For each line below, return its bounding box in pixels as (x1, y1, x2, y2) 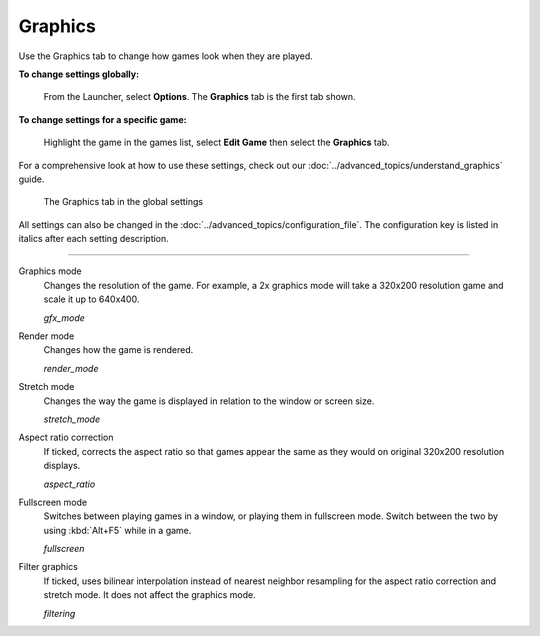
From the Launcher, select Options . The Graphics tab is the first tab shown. (43, 91, 356, 103)
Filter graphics (18, 561, 79, 573)
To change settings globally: (18, 68, 140, 80)
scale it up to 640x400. (43, 293, 140, 305)
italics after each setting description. (18, 233, 169, 245)
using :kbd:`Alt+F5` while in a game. (43, 524, 192, 536)
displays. (43, 460, 81, 472)
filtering (43, 607, 76, 619)
